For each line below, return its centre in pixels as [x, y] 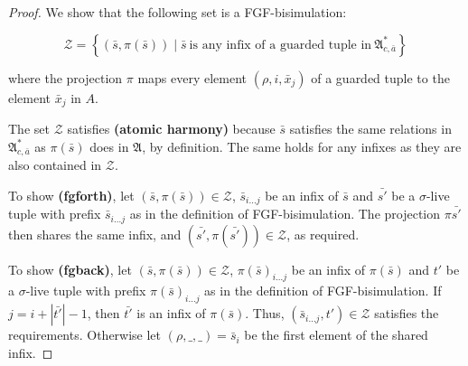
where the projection [66, 77]
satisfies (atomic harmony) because [171, 129]
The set [29, 129]
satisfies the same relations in [370, 129]
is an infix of [171, 313]
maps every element [192, 77]
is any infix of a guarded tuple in [281, 45]
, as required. [323, 234]
